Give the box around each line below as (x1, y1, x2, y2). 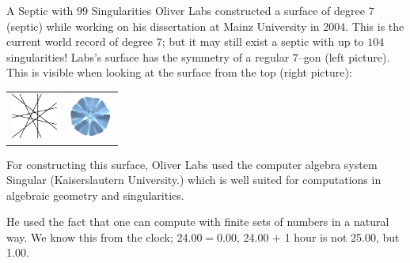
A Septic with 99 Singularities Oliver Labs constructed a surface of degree (6, 2, 365, 18)
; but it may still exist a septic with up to (161, 33, 364, 50)
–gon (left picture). (298, 48, 390, 65)
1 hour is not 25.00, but (284, 228, 400, 245)
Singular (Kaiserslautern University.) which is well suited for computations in (6, 171, 382, 188)
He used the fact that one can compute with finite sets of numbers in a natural (6, 213, 389, 230)
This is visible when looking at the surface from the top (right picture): (6, 64, 352, 81)
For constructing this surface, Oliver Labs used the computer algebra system (6, 156, 378, 172)
